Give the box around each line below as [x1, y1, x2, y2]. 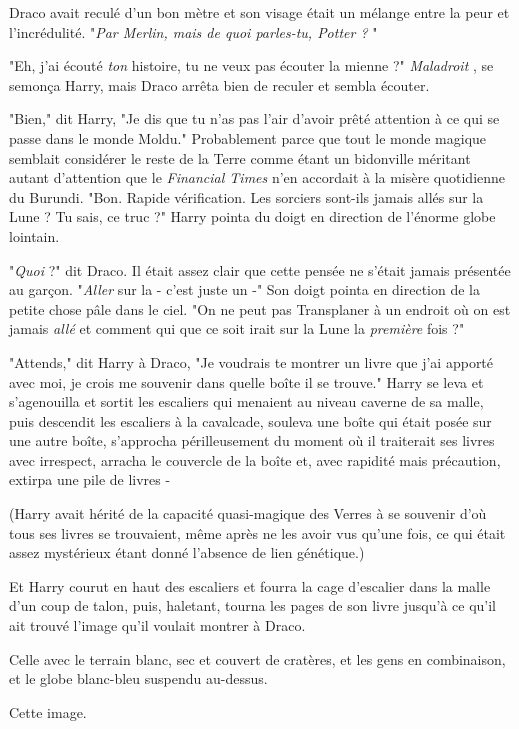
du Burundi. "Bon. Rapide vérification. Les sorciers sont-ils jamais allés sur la [9, 186, 484, 207]
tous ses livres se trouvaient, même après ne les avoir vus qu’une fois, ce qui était [9, 522, 506, 543]
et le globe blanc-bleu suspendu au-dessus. [9, 668, 268, 689]
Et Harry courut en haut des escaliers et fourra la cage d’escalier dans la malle [9, 575, 491, 596]
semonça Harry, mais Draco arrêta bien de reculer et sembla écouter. [9, 74, 430, 95]
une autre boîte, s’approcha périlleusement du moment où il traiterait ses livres [9, 430, 495, 451]
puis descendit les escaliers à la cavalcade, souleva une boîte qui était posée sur [9, 410, 492, 431]
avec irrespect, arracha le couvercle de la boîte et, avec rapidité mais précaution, [9, 449, 501, 470]
